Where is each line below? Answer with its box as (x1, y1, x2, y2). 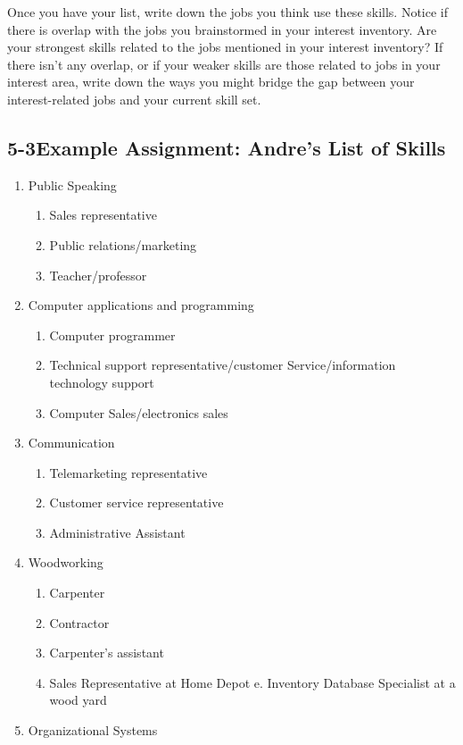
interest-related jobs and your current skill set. (7, 89, 261, 108)
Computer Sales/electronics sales (49, 403, 228, 422)
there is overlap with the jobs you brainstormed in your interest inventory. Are (7, 20, 437, 38)
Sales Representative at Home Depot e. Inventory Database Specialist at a (49, 673, 456, 691)
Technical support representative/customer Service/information (49, 356, 396, 374)
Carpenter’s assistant (49, 643, 164, 662)
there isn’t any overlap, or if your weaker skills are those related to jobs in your (7, 54, 441, 73)
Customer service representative (49, 493, 224, 512)
